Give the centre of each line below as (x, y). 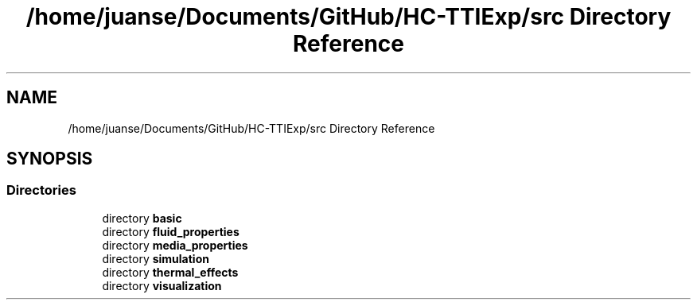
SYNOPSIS (50, 159)
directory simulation (156, 258)
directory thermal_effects (170, 272)
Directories (41, 190)
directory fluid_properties (171, 231)
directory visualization (162, 285)
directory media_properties (175, 245)
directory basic (142, 218)
